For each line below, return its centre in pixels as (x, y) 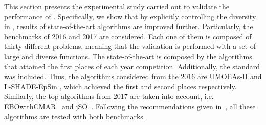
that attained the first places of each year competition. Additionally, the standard (132, 66)
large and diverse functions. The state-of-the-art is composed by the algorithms (128, 56)
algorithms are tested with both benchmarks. (75, 116)
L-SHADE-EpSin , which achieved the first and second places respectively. (120, 86)
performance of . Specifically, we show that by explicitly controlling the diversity (130, 16)
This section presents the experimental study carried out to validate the (117, 6)
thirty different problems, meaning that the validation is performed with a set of (130, 46)
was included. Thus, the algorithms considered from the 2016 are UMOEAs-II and (133, 76)
